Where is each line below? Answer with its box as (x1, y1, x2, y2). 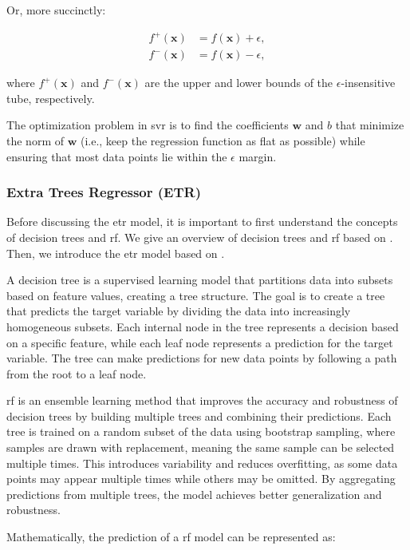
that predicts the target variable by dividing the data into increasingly (6, 303, 351, 319)
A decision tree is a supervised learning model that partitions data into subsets (6, 271, 393, 288)
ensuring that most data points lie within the (6, 148, 227, 164)
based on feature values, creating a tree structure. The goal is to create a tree (6, 287, 385, 303)
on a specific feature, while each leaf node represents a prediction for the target (6, 334, 393, 350)
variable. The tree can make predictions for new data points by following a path (6, 350, 397, 366)
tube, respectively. (6, 89, 95, 106)
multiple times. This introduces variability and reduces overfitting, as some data (6, 454, 398, 471)
